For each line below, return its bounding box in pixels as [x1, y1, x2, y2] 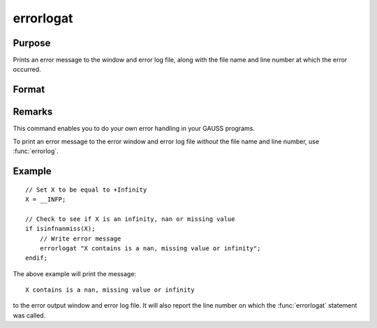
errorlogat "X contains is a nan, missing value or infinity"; [39, 244, 261, 252]
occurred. [13, 65, 41, 73]
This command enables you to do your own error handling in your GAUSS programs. [13, 124, 255, 133]
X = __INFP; [25, 195, 66, 203]
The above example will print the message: [13, 269, 136, 278]
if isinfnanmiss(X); [25, 224, 96, 233]
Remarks [13, 106, 53, 118]
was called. [13, 311, 46, 320]
